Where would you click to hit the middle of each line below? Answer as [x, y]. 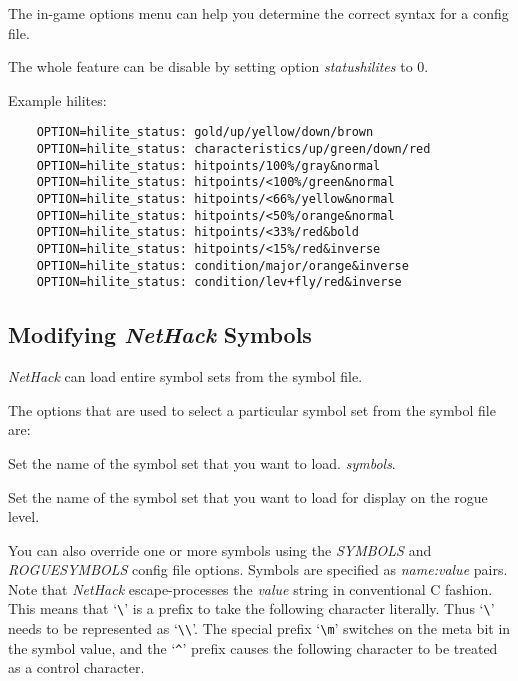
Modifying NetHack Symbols [160, 334]
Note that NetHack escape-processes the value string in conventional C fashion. [250, 588]
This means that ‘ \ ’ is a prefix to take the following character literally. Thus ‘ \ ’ [251, 608]
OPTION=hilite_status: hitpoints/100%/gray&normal [208, 165]
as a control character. [76, 667]
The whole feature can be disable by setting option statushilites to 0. [218, 66]
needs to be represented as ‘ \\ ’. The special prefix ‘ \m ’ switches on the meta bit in [259, 628]
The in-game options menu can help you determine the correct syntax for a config [258, 13]
